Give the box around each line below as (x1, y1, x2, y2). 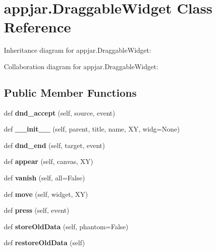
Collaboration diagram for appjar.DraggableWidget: (4, 61, 158, 71)
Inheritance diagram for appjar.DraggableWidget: (4, 45, 151, 55)
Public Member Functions (4, 85, 137, 100)
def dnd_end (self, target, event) (4, 140, 105, 150)
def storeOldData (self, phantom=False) (4, 221, 128, 231)
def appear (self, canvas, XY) (4, 156, 93, 166)
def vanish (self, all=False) (4, 173, 85, 183)
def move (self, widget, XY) (4, 189, 88, 199)
